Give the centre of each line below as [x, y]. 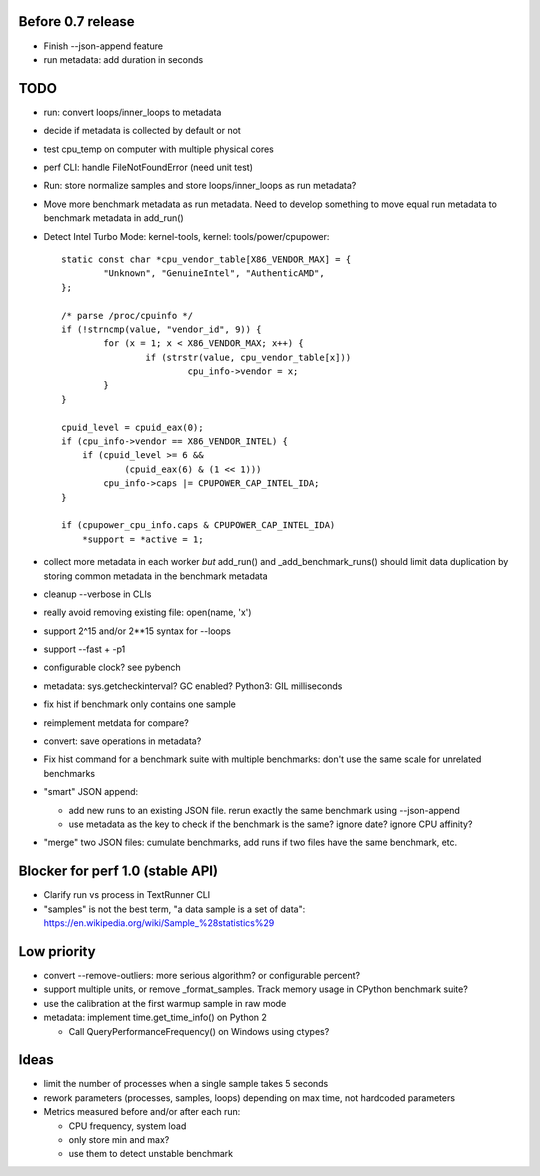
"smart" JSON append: [91, 792]
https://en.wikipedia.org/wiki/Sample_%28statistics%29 [159, 923]
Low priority [57, 951]
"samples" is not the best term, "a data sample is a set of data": [174, 909]
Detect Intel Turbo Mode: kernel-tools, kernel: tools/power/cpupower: [186, 236]
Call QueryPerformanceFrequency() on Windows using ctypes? [199, 1031]
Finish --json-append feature [103, 46]
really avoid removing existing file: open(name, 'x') [147, 612]
